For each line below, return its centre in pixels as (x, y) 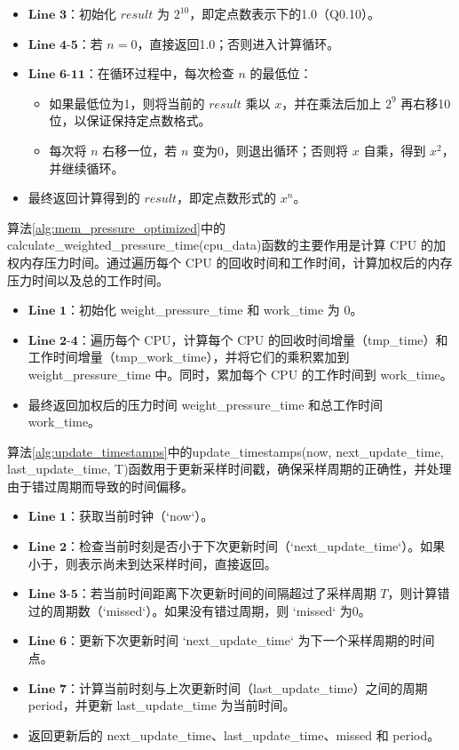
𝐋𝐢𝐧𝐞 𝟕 (47, 689)
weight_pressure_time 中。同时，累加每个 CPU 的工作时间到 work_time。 (240, 374)
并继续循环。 (87, 168)
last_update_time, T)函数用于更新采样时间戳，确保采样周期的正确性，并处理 (229, 469)
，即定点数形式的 (227, 198)
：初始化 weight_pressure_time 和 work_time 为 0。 (214, 310)
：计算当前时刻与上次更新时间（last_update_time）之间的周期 (247, 687)
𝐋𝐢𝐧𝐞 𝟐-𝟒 (53, 341)
